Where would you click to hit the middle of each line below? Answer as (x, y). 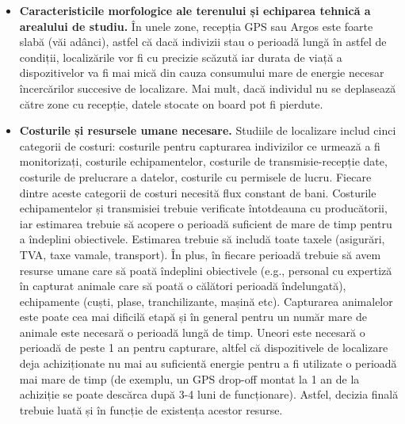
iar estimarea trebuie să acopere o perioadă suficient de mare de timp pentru (206, 223)
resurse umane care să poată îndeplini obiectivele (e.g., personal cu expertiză (206, 270)
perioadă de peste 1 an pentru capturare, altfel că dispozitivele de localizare (204, 348)
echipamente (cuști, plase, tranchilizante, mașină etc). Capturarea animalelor (206, 301)
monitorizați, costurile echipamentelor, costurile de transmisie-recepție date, (203, 161)
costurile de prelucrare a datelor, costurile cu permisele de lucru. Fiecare (195, 176)
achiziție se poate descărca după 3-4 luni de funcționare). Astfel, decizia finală (209, 394)
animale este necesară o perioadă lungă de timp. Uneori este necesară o (192, 332)
